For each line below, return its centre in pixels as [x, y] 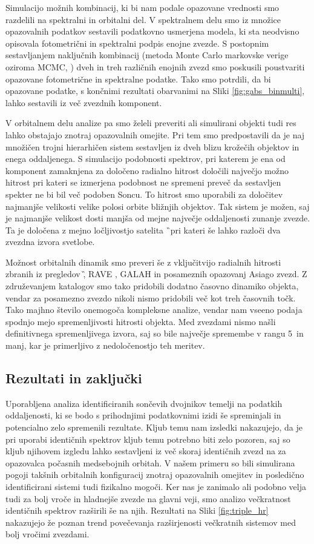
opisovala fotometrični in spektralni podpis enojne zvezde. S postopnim [137, 43]
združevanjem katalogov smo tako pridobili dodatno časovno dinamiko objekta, [152, 286]
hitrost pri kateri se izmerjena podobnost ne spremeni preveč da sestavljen [143, 182]
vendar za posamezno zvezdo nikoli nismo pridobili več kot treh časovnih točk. [151, 297]
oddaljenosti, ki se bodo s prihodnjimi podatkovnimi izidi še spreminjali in [143, 415]
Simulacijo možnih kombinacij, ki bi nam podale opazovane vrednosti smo [142, 7]
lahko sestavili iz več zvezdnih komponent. [84, 102]
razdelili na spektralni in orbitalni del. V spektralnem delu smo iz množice [143, 19]
